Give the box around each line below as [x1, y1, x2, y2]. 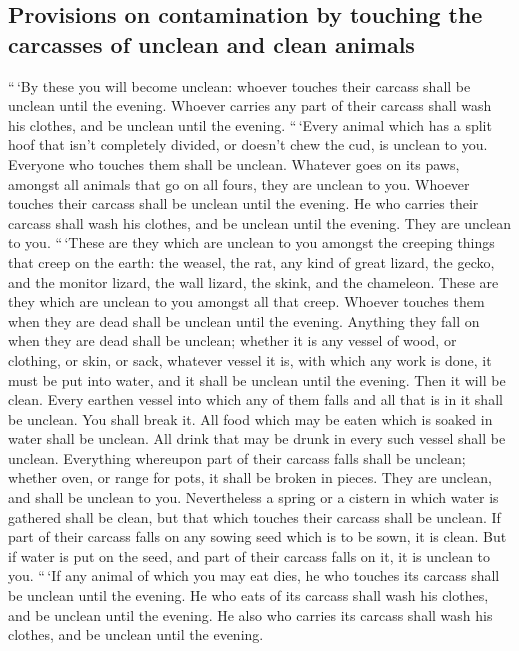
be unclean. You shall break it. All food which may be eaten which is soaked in [8, 408, 493, 429]
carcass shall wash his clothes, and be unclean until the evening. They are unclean [8, 212, 511, 233]
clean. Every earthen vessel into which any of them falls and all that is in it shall [8, 389, 503, 410]
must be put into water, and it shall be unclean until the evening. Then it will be [8, 369, 506, 390]
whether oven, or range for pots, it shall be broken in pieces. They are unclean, [8, 467, 492, 488]
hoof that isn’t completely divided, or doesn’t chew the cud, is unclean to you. [8, 134, 488, 155]
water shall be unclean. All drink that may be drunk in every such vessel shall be [8, 428, 506, 449]
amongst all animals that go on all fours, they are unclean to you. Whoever [8, 173, 470, 194]
